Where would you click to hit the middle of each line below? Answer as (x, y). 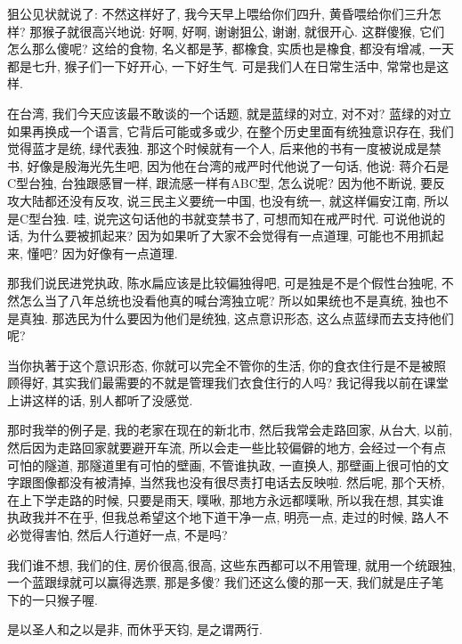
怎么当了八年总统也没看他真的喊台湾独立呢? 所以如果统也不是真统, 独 (221, 300)
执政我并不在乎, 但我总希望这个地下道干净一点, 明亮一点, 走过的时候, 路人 (222, 517)
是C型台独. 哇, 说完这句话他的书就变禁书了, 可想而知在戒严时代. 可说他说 (220, 218)
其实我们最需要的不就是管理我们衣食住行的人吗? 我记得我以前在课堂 (250, 383)
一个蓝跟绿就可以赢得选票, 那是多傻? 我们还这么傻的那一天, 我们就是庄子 (219, 582)
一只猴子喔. (65, 599)
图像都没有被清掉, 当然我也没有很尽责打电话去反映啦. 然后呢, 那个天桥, (238, 482)
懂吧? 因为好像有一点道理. (102, 253)
